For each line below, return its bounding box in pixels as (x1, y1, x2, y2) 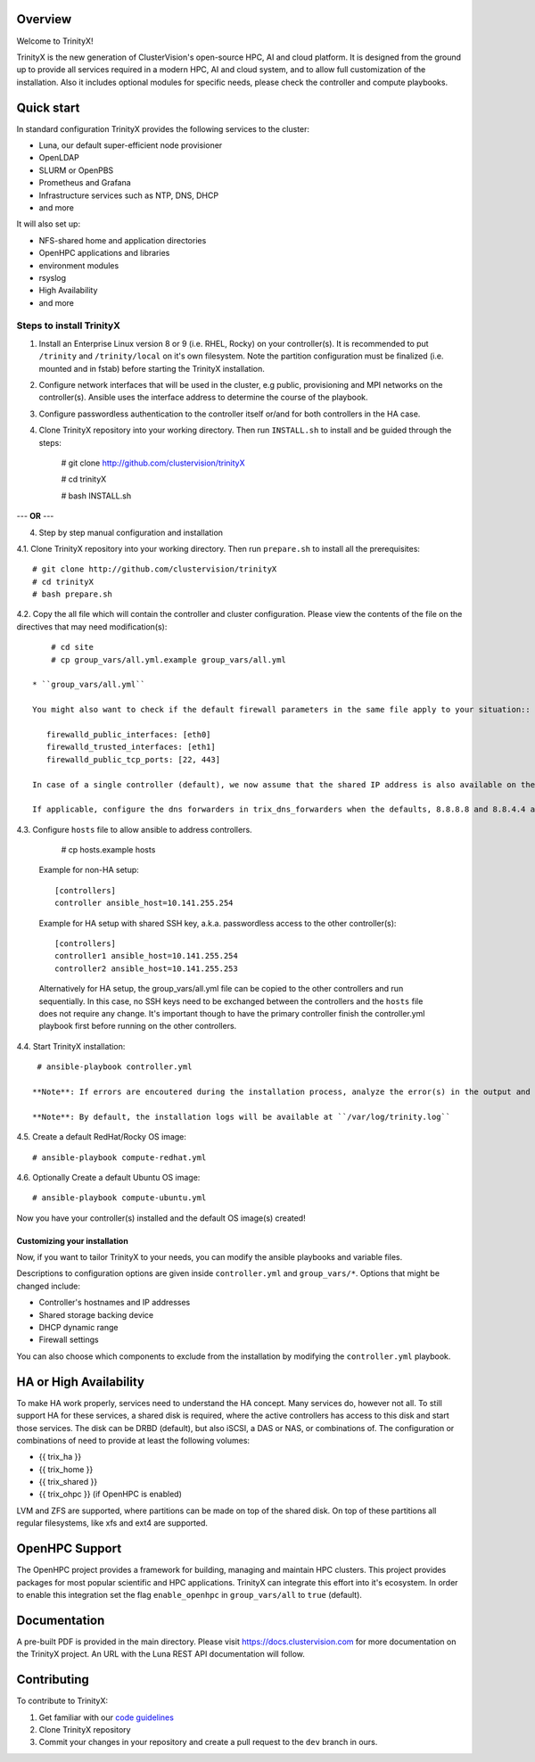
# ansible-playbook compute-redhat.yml (32, 1152, 207, 1163)
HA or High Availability (16, 1374, 144, 1389)
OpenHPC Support (16, 1541, 122, 1556)
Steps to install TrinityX (16, 319, 120, 332)
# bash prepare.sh (32, 589, 113, 599)
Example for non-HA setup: (38, 865, 140, 876)
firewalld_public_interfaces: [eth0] (45, 729, 211, 739)
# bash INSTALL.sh (61, 490, 132, 501)
